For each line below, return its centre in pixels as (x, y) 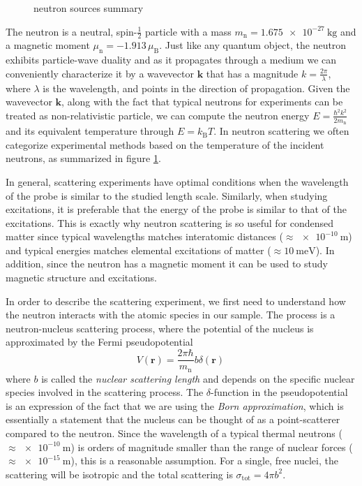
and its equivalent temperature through (90, 131)
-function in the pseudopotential (279, 392)
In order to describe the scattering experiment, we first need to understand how (176, 301)
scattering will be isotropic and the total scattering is (119, 474)
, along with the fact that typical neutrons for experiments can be (202, 102)
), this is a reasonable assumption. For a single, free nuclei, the (204, 461)
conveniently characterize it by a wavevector (100, 73)
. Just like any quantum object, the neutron (253, 45)
